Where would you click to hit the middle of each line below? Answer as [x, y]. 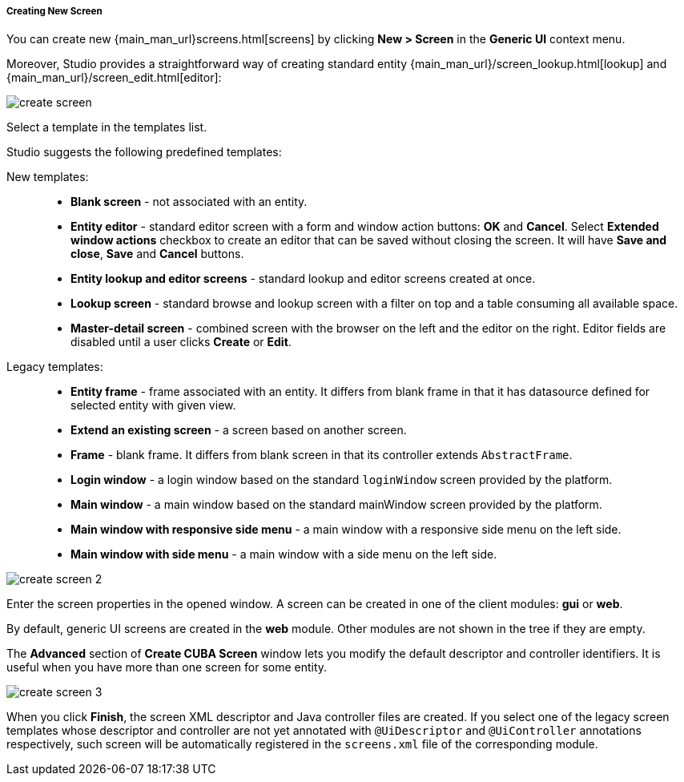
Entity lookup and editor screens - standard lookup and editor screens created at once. [303, 279]
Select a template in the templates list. [107, 127]
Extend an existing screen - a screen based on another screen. [239, 430]
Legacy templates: [55, 367]
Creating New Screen [54, 11]
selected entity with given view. [153, 405]
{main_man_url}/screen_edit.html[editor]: [114, 78]
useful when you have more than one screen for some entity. [167, 667]
